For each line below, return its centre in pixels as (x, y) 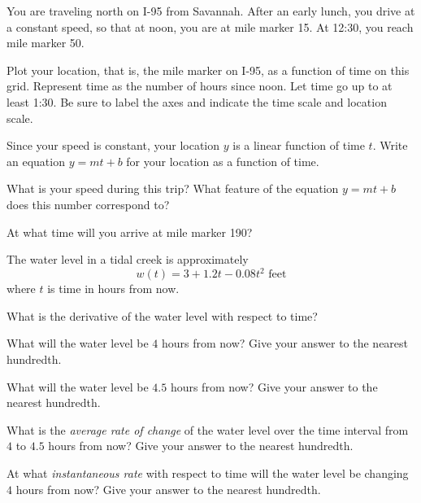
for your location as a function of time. (223, 161)
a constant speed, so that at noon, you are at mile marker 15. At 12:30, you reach (210, 26)
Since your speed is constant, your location (113, 145)
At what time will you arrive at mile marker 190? (130, 232)
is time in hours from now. (113, 289)
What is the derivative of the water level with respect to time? (162, 315)
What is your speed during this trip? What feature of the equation (173, 188)
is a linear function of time (299, 145)
